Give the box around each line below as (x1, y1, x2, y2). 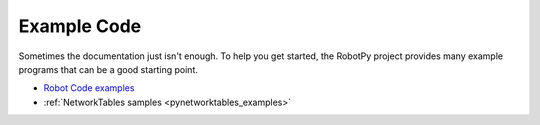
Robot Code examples (43, 82, 135, 94)
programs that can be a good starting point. (18, 63, 199, 75)
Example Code (18, 15, 142, 37)
